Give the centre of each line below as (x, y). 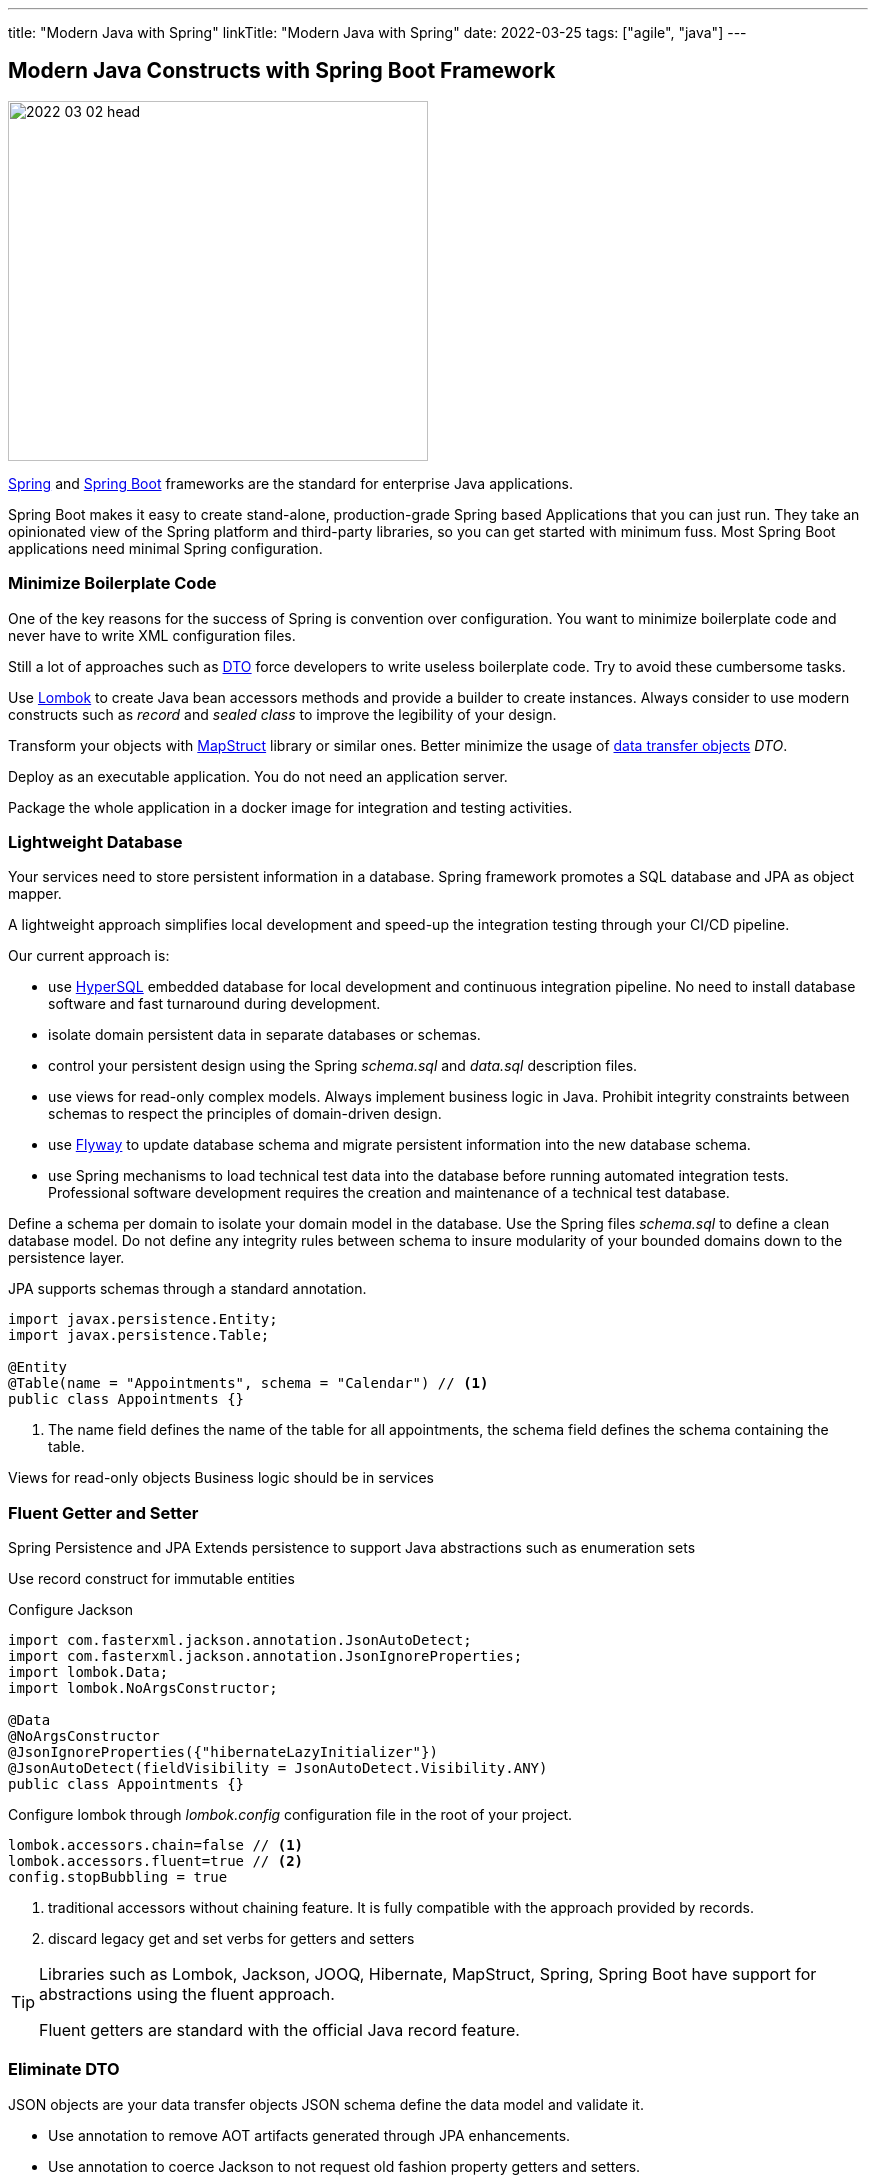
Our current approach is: (89, 956)
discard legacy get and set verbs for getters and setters (231, 1939)
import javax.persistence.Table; (139, 1335)
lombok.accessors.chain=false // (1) (156, 1845)
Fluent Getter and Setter (103, 1512)
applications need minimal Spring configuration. (165, 548)
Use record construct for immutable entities (151, 1579)
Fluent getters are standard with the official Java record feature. (279, 2030)
